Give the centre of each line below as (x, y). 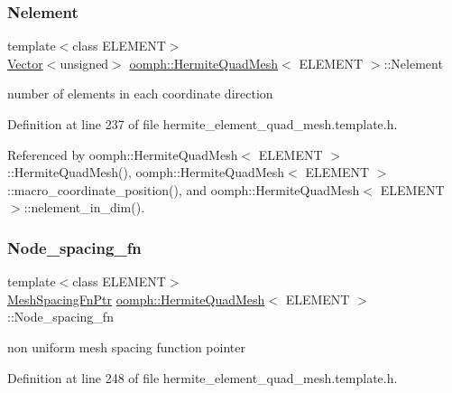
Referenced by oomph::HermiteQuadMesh (123, 154)
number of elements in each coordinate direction (140, 94)
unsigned (84, 63)
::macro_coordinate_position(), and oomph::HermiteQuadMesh (184, 189)
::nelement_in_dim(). (84, 207)
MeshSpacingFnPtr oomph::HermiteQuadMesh (136, 299)
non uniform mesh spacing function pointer (126, 346)
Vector (25, 63)
